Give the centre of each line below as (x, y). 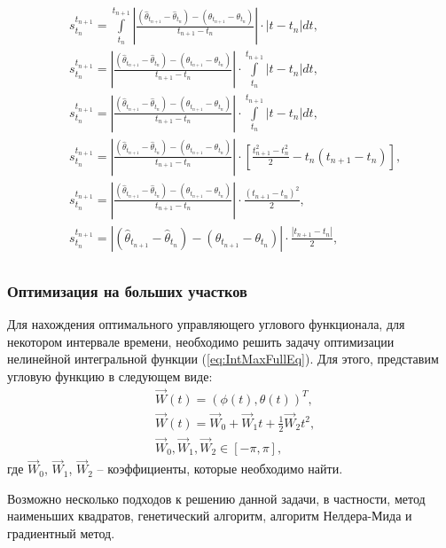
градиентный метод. (61, 533)
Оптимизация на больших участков (127, 290)
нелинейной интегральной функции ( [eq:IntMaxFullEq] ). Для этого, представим (223, 359)
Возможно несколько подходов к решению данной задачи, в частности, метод (216, 498)
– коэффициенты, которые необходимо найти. (220, 469)
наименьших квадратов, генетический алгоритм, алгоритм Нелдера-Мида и (210, 516)
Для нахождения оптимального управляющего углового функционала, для (206, 324)
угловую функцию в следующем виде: (110, 376)
